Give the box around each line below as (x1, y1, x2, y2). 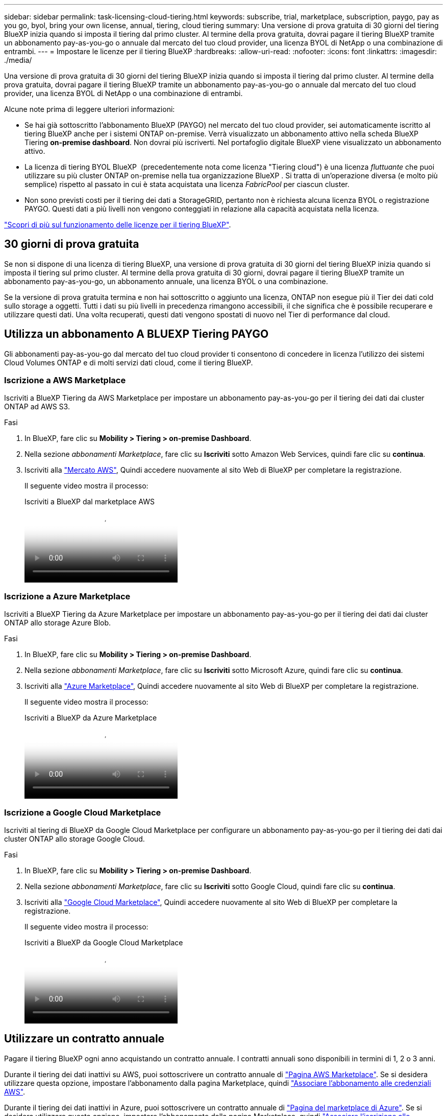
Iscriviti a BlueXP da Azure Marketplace (24, 713, 157, 723)
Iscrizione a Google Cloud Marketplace (4, 807, 161, 818)
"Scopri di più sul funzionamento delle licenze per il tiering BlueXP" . (4, 220, 231, 229)
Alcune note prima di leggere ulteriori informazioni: (4, 105, 175, 113)
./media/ (4, 56, 32, 64)
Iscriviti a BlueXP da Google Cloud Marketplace (24, 938, 183, 947)
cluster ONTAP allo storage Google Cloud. (4, 834, 145, 843)
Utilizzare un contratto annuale (4, 1032, 165, 1045)
